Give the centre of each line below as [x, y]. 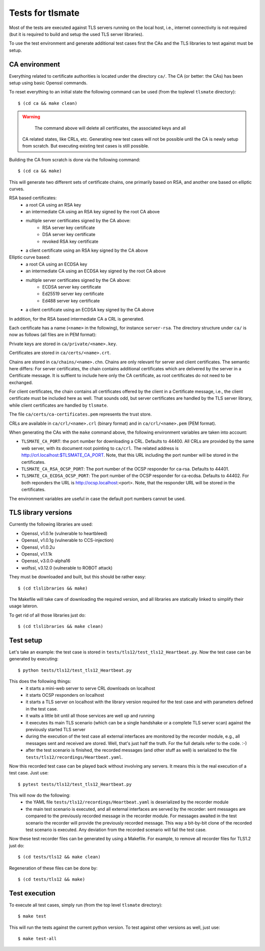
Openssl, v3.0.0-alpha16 [46, 561]
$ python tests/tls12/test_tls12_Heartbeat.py [75, 670]
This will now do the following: [40, 795]
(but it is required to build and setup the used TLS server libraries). [76, 34]
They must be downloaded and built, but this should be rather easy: [78, 577]
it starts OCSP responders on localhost [65, 695]
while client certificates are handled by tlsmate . [58, 405]
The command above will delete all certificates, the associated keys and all [110, 128]
